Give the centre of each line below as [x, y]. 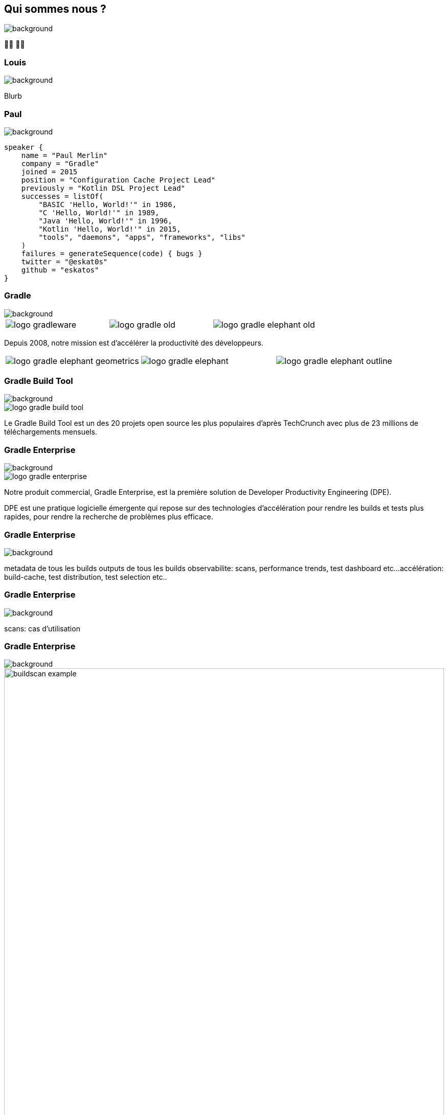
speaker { [24, 147]
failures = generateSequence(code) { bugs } [112, 253]
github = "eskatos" [60, 270]
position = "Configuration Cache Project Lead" [118, 180]
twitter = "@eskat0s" [64, 261]
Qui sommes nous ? [55, 9]
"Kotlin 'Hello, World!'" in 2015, [110, 229]
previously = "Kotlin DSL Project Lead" [103, 188]
